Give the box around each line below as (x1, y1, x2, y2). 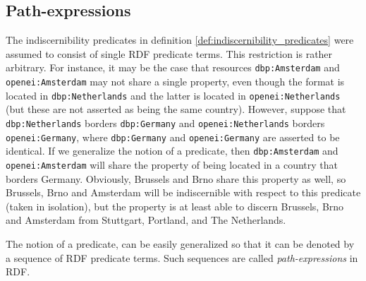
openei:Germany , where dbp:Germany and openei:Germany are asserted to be (6, 129, 340, 144)
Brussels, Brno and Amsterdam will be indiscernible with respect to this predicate (6, 185, 361, 200)
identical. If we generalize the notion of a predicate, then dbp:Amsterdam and (6, 143, 338, 158)
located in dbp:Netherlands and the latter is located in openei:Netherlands (6, 88, 341, 102)
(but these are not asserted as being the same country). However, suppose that (6, 102, 346, 116)
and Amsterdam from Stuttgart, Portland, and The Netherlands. (6, 213, 286, 227)
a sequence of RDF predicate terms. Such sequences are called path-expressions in (6, 250, 358, 265)
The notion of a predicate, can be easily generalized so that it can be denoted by (6, 236, 355, 251)
